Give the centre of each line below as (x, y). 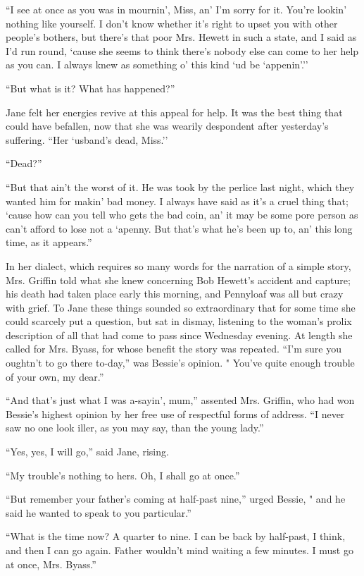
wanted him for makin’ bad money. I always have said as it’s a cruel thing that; (177, 201)
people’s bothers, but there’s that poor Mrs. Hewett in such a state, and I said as (181, 37)
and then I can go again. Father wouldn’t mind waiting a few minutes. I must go (180, 550)
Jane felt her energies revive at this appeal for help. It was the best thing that (174, 112)
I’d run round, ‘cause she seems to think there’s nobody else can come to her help (182, 50)
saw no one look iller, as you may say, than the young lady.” (135, 428)
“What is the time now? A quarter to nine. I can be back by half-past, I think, (176, 536)
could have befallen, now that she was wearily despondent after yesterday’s (167, 126)
